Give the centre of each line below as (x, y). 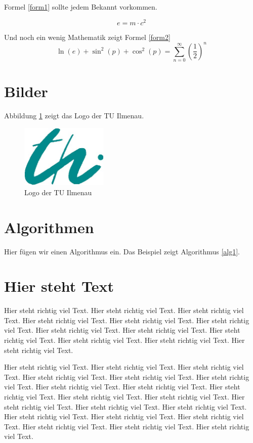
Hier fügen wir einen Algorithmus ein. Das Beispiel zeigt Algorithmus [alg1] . (122, 251)
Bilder (26, 91)
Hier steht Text (59, 286)
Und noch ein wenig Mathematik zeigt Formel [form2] (87, 37)
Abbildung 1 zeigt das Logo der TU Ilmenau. (74, 116)
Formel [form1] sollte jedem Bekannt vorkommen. (81, 7)
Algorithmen (49, 227)
